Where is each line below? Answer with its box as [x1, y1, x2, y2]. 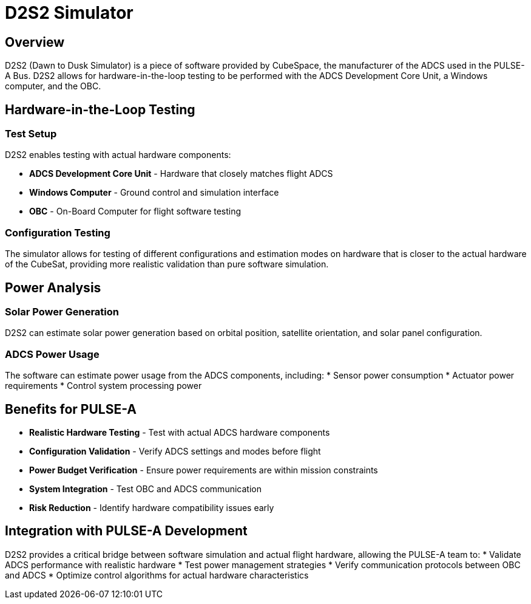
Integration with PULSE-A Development [5, 523, 248, 539]
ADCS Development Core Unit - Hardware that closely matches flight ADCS [29, 168, 333, 179]
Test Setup [5, 128, 57, 140]
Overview [5, 34, 65, 50]
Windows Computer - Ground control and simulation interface [29, 187, 279, 198]
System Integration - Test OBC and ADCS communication [29, 483, 262, 494]
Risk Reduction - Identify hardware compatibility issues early [29, 502, 274, 513]
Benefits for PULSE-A [5, 401, 137, 417]
